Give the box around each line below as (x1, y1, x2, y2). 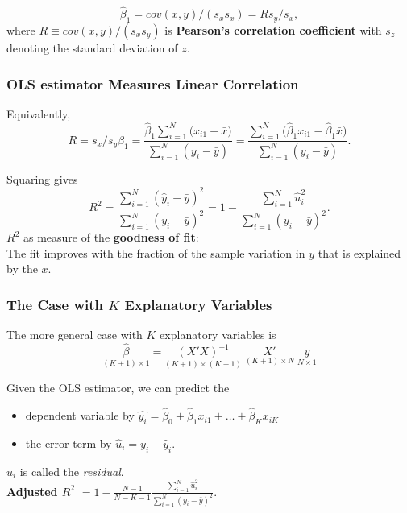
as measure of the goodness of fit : (23, 229, 199, 246)
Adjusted (6, 482, 58, 499)
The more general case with (6, 326, 143, 343)
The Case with (6, 294, 104, 314)
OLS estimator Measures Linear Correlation (6, 73, 299, 93)
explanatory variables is (160, 326, 276, 343)
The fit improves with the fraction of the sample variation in (6, 244, 305, 261)
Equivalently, (6, 105, 71, 122)
